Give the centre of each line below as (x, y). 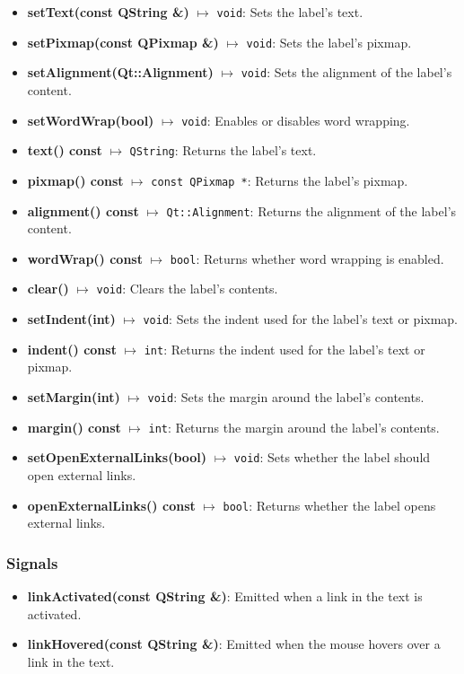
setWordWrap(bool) (91, 120)
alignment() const (83, 210)
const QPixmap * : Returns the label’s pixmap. (280, 180)
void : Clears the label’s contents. (187, 289)
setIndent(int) (71, 319)
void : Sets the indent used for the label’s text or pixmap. (301, 319)
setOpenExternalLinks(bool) (117, 457)
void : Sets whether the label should (332, 457)
